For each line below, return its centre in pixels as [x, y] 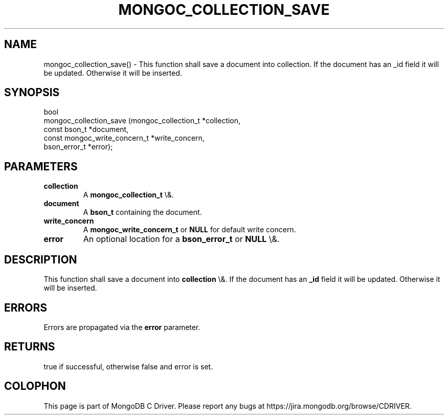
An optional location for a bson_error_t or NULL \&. [181, 239]
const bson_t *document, [86, 129]
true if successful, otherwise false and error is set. [128, 366]
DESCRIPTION [41, 259]
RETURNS [30, 347]
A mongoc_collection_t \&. [128, 195]
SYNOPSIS [32, 93]
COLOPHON [35, 386]
